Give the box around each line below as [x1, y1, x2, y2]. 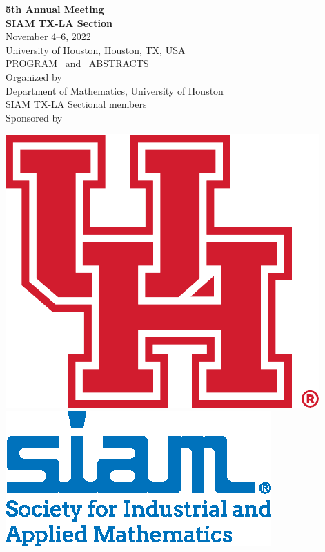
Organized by [6, 69, 62, 84]
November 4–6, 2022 [6, 29, 91, 44]
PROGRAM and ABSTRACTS [6, 56, 149, 70]
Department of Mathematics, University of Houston [6, 83, 224, 97]
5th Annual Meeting [6, 2, 104, 16]
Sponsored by [6, 110, 63, 124]
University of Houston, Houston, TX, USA [6, 42, 186, 57]
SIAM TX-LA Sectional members [6, 97, 147, 111]
